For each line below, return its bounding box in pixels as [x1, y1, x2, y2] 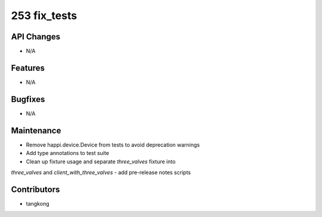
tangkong [26, 200, 49, 207]
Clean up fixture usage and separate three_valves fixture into [26, 158, 176, 165]
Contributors [11, 184, 60, 194]
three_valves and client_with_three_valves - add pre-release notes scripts [11, 169, 191, 176]
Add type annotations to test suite [26, 150, 110, 157]
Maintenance [11, 125, 61, 135]
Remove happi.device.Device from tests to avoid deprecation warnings [26, 141, 200, 148]
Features [11, 63, 45, 73]
